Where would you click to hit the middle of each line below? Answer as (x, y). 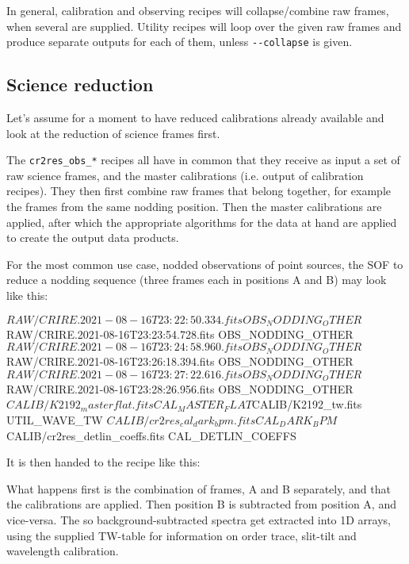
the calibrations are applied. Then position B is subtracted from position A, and (201, 504)
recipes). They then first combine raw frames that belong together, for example (199, 191)
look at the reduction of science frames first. (113, 133)
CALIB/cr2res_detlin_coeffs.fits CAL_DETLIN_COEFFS (151, 435)
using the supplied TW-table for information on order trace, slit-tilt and (182, 535)
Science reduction (80, 84)
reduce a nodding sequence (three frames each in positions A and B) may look (197, 280)
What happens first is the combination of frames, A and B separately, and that (199, 488)
